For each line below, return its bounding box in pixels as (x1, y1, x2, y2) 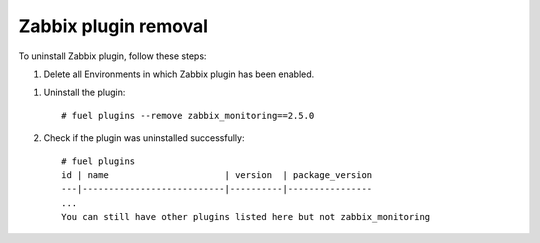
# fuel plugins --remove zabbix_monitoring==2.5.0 (61, 110, 315, 121)
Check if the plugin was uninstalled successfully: (43, 132, 245, 144)
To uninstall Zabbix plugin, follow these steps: (18, 50, 207, 62)
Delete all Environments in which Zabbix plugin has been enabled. (43, 68, 315, 80)
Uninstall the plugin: (43, 86, 126, 99)
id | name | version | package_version (61, 169, 373, 180)
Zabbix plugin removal (18, 15, 209, 37)
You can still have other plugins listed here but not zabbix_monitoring (61, 211, 431, 223)
